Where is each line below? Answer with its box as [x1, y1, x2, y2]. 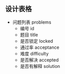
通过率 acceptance [20, 44, 59, 50]
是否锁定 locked [20, 38, 53, 44]
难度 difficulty [20, 50, 49, 56]
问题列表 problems [12, 19, 51, 25]
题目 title [20, 32, 38, 38]
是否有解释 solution [20, 63, 60, 69]
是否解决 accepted [20, 57, 59, 63]
